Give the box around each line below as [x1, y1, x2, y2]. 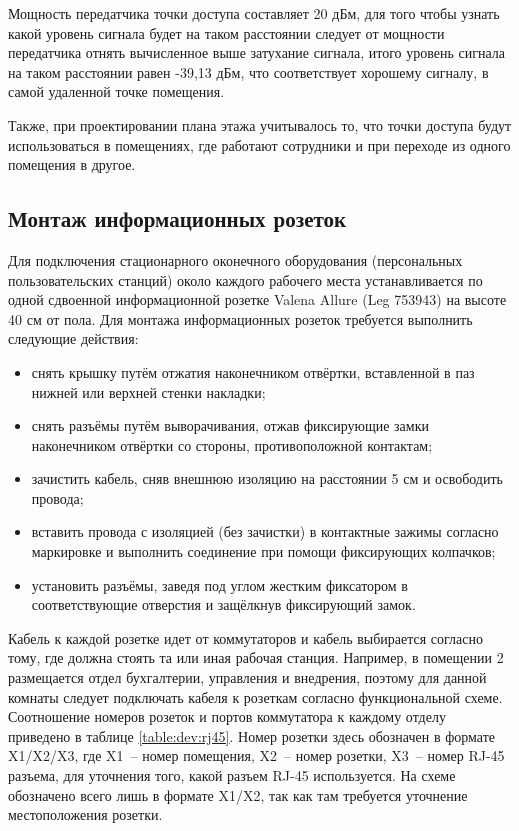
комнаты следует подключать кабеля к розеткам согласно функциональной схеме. [8, 686, 503, 707]
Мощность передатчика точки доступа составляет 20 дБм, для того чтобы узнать [8, 3, 500, 23]
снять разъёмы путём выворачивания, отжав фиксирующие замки [31, 415, 429, 436]
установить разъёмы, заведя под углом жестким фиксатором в [31, 574, 408, 595]
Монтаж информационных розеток [8, 203, 347, 234]
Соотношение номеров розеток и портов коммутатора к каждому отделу [8, 706, 446, 727]
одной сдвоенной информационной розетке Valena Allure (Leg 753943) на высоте [8, 289, 507, 310]
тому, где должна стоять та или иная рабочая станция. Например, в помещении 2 [8, 647, 504, 668]
